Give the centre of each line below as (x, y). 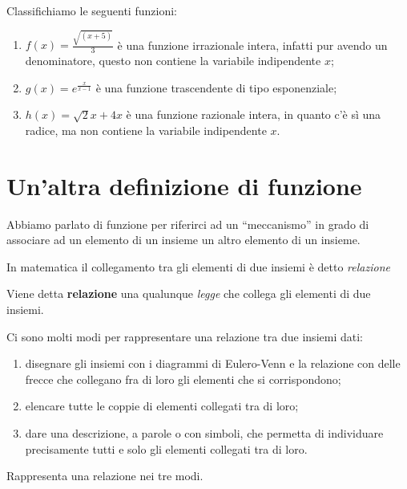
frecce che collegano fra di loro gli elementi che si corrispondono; (183, 379)
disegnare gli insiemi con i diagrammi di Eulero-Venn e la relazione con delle (213, 363)
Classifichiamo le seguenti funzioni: (92, 10)
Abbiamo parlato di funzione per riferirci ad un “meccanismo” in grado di (188, 224)
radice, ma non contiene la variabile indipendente (146, 130)
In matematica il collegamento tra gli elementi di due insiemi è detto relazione (198, 266)
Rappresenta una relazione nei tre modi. (105, 476)
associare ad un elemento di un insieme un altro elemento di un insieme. (183, 240)
